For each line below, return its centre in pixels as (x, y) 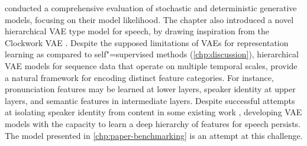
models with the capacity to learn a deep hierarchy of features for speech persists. (153, 123)
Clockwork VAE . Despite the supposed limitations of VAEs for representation (147, 42)
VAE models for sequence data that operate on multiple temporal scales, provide (151, 65)
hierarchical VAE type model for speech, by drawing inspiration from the (137, 31)
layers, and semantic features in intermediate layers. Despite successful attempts (150, 100)
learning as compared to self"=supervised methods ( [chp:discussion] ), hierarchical (152, 54)
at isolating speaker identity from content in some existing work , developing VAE (153, 112)
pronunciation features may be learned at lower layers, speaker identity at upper (150, 89)
